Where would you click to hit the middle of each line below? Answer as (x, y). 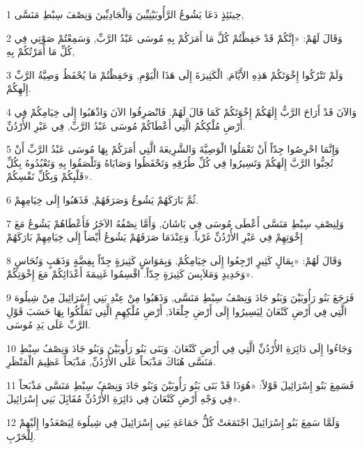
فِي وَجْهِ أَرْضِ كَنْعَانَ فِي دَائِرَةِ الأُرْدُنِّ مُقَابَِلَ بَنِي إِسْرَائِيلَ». (124, 398)
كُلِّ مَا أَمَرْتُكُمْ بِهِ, (41, 51)
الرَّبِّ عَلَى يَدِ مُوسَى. (48, 325)
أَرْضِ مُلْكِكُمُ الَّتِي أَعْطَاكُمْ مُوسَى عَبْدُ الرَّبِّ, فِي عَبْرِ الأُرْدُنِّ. (126, 125)
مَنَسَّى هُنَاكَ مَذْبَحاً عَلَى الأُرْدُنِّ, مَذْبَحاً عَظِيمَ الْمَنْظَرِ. (111, 362)
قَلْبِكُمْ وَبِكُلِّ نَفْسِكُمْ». (49, 176)
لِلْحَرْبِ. (21, 435)
